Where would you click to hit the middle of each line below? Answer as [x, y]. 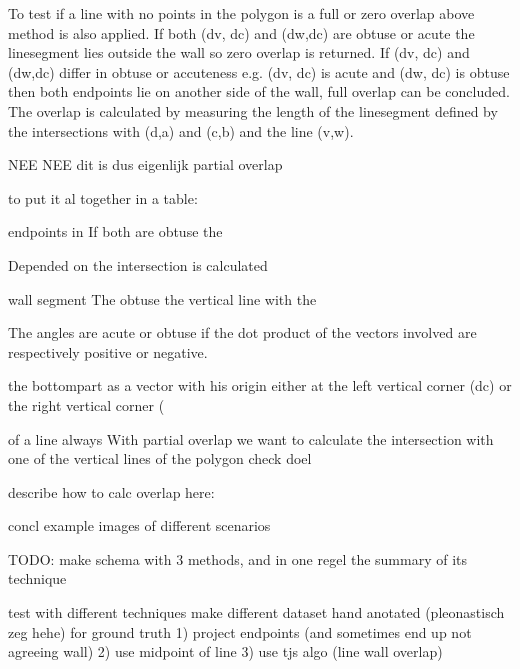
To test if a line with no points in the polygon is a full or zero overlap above [241, 13]
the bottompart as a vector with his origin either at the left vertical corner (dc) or [260, 385]
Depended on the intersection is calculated [138, 264]
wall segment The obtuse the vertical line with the [162, 298]
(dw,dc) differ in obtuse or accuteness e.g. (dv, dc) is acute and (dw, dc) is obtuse [259, 71]
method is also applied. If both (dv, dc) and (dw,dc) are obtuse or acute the [241, 32]
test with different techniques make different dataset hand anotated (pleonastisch [256, 612]
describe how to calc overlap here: [111, 491]
